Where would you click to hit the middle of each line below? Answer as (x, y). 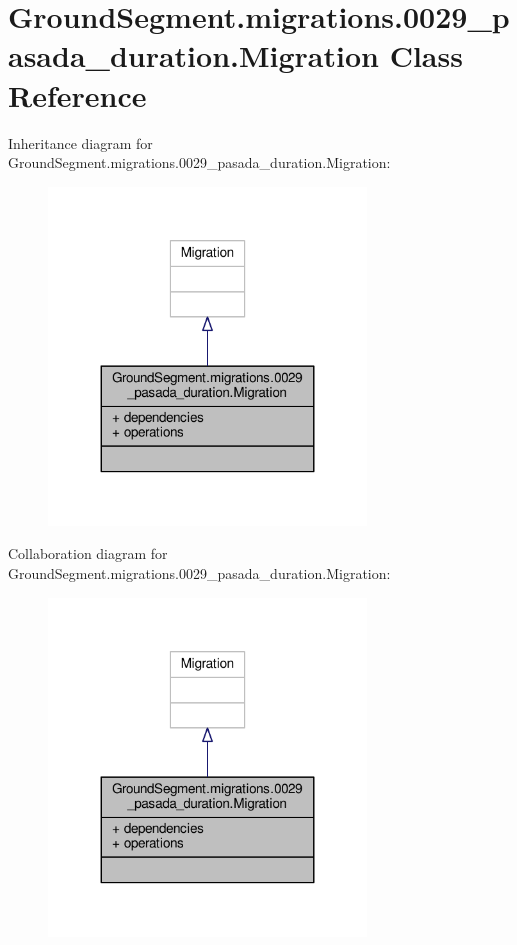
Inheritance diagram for (80, 142)
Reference (77, 94)
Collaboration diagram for (88, 553)
